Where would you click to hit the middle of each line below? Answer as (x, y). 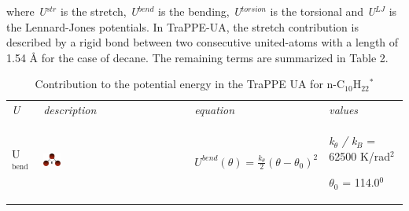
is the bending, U (200, 11)
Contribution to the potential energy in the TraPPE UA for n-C (190, 84)
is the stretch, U (99, 11)
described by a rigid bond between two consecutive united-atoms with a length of (203, 42)
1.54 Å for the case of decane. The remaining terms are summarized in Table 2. (197, 57)
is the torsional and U (323, 11)
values (344, 110)
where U (26, 11)
